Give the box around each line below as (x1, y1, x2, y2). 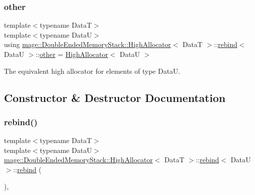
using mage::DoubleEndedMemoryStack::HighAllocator (4, 39, 171, 49)
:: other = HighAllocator (35, 49, 108, 59)
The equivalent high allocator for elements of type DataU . (4, 65, 181, 76)
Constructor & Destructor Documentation (4, 90, 226, 105)
